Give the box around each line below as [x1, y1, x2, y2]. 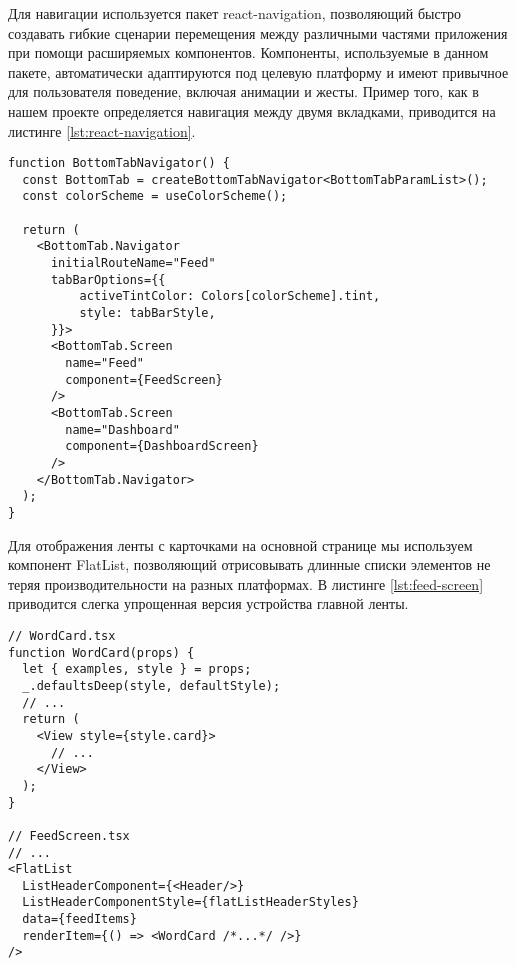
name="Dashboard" [65, 422, 180, 437]
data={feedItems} [22, 912, 137, 927]
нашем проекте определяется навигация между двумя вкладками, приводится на [8, 100, 496, 121]
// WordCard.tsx [8, 628, 116, 643]
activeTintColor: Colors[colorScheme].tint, [79, 289, 381, 304]
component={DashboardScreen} [65, 439, 259, 454]
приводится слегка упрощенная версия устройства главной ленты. [8, 593, 409, 614]
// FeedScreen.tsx [8, 828, 130, 843]
